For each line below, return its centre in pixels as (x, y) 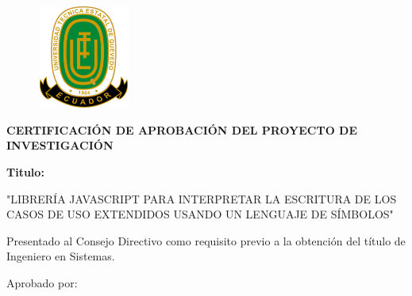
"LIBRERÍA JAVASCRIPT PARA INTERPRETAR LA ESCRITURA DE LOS (202, 198)
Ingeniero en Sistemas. (61, 256)
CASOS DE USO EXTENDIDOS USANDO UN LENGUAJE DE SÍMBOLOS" (200, 214)
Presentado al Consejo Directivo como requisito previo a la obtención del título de (206, 240)
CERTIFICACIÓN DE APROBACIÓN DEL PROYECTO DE (182, 129)
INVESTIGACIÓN (60, 145)
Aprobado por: (42, 282)
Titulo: (25, 171)
